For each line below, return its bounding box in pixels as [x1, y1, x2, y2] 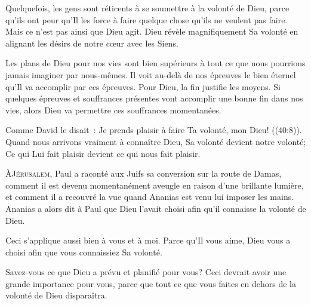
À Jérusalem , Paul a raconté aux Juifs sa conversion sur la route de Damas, [5, 167, 282, 180]
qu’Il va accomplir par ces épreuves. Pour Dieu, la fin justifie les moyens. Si [5, 80, 281, 93]
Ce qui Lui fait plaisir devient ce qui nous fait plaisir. [5, 147, 201, 159]
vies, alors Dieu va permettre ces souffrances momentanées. [5, 103, 221, 116]
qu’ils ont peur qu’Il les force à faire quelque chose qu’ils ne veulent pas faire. [5, 13, 288, 26]
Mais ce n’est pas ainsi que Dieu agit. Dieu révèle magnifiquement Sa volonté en [5, 25, 298, 38]
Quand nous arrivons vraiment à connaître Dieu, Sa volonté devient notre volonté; [5, 135, 306, 147]
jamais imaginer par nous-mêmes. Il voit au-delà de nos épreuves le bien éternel [5, 68, 296, 81]
